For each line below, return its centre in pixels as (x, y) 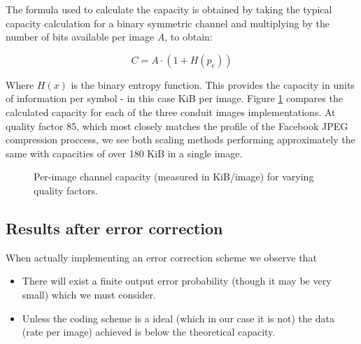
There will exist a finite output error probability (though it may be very (177, 281)
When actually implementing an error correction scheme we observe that (161, 257)
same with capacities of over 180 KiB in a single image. (124, 153)
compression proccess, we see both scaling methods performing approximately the (180, 139)
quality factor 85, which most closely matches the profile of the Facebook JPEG (177, 126)
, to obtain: (189, 37)
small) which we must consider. (89, 294)
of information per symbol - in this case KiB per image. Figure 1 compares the (174, 98)
